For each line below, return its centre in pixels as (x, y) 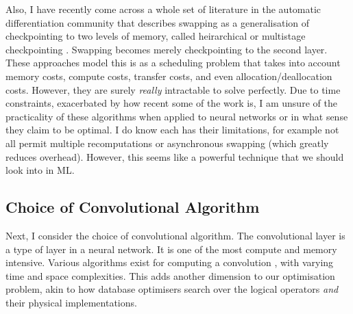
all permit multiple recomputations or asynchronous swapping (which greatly (167, 143)
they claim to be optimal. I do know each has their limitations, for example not (172, 130)
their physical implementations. (71, 302)
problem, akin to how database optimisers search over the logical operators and (172, 289)
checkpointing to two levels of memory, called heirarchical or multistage (156, 36)
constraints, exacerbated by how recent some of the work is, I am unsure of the (171, 103)
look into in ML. (40, 170)
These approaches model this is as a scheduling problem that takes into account (173, 63)
